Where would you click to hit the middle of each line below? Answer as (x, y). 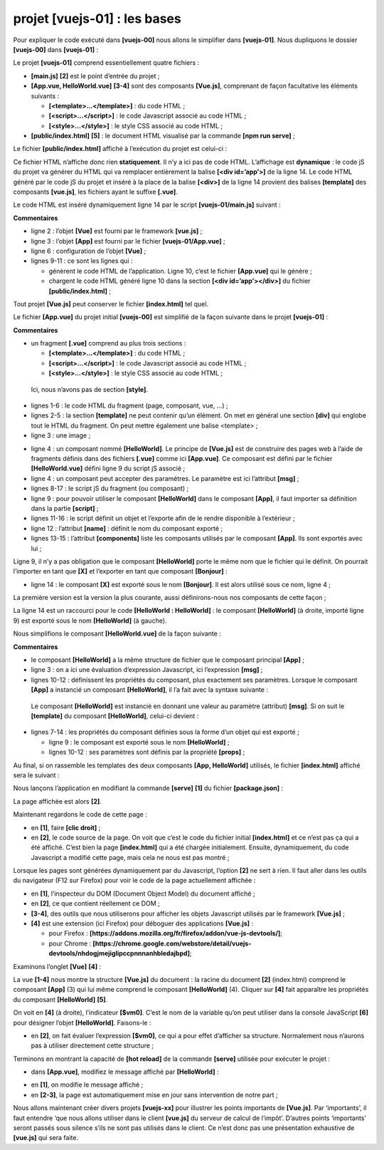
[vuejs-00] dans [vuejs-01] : (56, 49)
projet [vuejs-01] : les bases (97, 19)
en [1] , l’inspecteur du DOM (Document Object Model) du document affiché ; (143, 893)
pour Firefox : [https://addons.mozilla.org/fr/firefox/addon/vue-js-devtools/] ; (165, 933)
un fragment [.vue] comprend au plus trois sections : (108, 343)
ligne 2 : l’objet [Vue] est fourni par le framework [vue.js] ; (117, 231)
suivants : (45, 95)
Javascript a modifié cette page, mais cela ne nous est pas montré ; (130, 857)
